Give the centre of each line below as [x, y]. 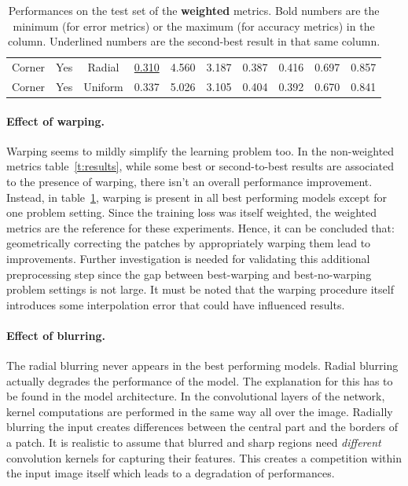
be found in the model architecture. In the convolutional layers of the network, [196, 396]
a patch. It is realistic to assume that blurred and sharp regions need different [194, 442]
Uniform [103, 86]
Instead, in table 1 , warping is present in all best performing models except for [197, 197]
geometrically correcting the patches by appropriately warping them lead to [189, 243]
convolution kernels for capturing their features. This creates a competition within [204, 457]
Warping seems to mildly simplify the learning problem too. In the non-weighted [200, 150]
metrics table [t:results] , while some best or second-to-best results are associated [200, 166]
